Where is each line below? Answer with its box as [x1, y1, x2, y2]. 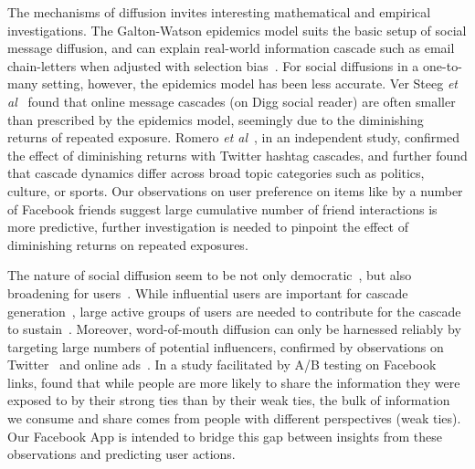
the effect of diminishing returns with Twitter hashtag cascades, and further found [7, 145, 468, 164]
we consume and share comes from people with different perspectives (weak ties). [7, 409, 461, 428]
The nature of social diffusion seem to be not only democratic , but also [7, 266, 412, 285]
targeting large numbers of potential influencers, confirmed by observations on [7, 337, 444, 356]
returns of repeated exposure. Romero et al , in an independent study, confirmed [7, 128, 459, 147]
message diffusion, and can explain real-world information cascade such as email [7, 38, 455, 57]
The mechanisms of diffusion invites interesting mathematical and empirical [7, 3, 431, 21]
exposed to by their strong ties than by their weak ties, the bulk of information [7, 391, 450, 410]
